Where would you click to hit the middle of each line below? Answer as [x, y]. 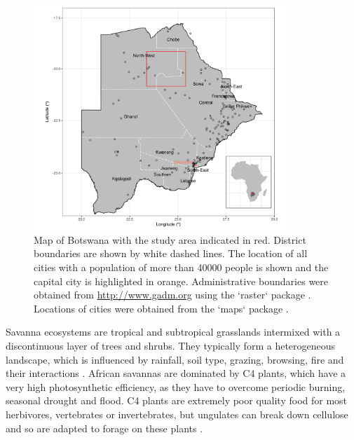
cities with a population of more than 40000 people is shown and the [181, 267]
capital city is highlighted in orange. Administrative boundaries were [181, 281]
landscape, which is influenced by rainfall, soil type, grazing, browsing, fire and [175, 359]
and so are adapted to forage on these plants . [104, 428]
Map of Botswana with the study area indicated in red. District [170, 239]
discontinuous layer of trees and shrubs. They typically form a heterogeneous [171, 346]
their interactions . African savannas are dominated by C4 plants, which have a [176, 373]
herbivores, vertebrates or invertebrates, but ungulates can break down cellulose [177, 414]
